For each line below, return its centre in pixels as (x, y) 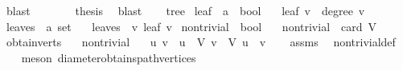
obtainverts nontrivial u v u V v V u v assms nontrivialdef (201, 42)
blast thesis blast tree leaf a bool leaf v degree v (185, 10)
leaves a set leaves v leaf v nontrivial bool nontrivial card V (191, 26)
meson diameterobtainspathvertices (109, 57)
